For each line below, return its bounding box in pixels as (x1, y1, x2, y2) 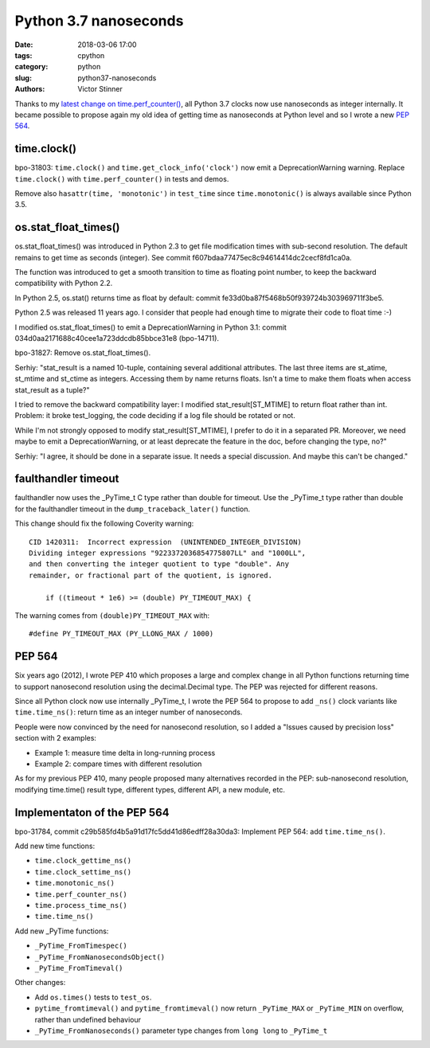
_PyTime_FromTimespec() (34, 941, 127, 951)
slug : (14, 72, 32, 83)
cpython (77, 50, 105, 60)
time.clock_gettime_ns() (34, 856, 131, 866)
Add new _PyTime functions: (14, 926, 109, 936)
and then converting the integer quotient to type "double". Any (29, 560, 290, 569)
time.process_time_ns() (34, 901, 127, 909)
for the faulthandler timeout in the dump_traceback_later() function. (14, 504, 251, 514)
